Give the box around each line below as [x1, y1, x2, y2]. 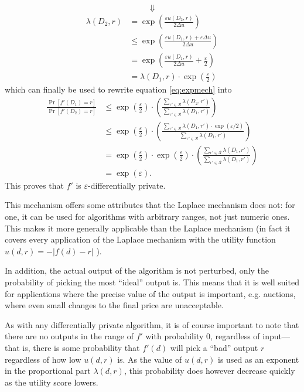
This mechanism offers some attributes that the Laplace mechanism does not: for [5, 199, 295, 211]
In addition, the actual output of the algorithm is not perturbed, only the [5, 264, 269, 277]
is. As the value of [117, 353, 182, 365]
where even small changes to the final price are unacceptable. [5, 299, 224, 311]
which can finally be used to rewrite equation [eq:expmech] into [5, 83, 232, 96]
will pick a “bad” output [170, 341, 258, 353]
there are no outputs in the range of [5, 330, 134, 342]
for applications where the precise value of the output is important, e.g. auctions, [5, 287, 296, 299]
